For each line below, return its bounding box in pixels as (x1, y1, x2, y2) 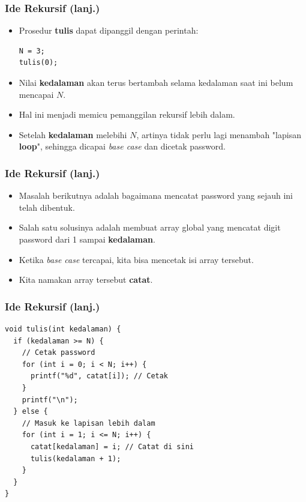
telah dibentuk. (19, 201, 75, 213)
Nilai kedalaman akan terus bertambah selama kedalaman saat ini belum (19, 76, 293, 88)
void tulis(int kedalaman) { (5, 324, 121, 333)
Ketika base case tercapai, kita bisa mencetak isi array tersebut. (19, 253, 254, 265)
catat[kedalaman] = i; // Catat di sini (30, 442, 194, 451)
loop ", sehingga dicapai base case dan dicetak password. (19, 140, 226, 153)
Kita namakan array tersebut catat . (19, 273, 153, 286)
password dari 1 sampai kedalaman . (19, 232, 155, 245)
